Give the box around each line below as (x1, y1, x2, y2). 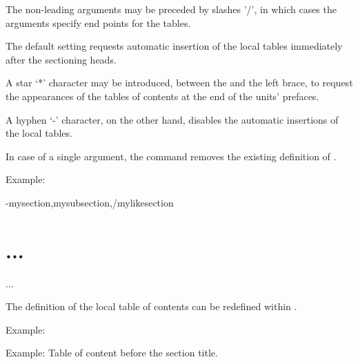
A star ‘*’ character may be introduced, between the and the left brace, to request (6, 75, 353, 90)
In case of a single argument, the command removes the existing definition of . (6, 149, 337, 163)
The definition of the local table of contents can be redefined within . (6, 299, 297, 314)
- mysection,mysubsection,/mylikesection (6, 195, 174, 209)
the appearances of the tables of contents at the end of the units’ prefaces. (6, 88, 319, 103)
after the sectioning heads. (6, 52, 117, 66)
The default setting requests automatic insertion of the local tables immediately (6, 39, 343, 53)
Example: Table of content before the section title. (6, 345, 218, 360)
